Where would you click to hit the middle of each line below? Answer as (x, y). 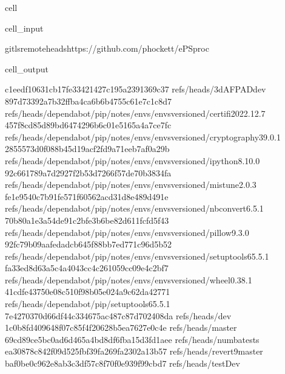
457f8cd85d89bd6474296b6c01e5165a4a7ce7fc (88, 125)
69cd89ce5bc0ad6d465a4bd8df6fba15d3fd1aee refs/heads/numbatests (132, 339)
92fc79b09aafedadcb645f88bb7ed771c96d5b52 (88, 244)
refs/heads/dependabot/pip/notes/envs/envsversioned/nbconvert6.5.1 (134, 208)
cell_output (27, 68)
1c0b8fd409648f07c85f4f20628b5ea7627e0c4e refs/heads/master (121, 327)
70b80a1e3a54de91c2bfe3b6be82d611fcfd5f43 (87, 220)
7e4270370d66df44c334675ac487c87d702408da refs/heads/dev (118, 315)
